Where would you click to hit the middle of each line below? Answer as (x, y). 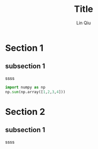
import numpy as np (25, 87)
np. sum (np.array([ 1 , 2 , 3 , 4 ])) (35, 92)
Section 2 (25, 112)
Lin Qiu (84, 23)
